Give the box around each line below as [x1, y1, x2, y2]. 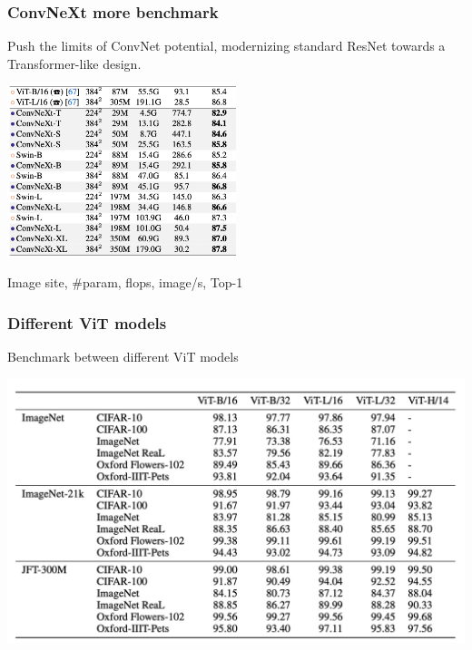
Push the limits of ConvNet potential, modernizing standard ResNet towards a [7, 36, 446, 55]
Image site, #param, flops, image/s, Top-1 [7, 273, 243, 292]
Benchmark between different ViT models [7, 346, 239, 365]
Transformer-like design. [7, 53, 142, 73]
